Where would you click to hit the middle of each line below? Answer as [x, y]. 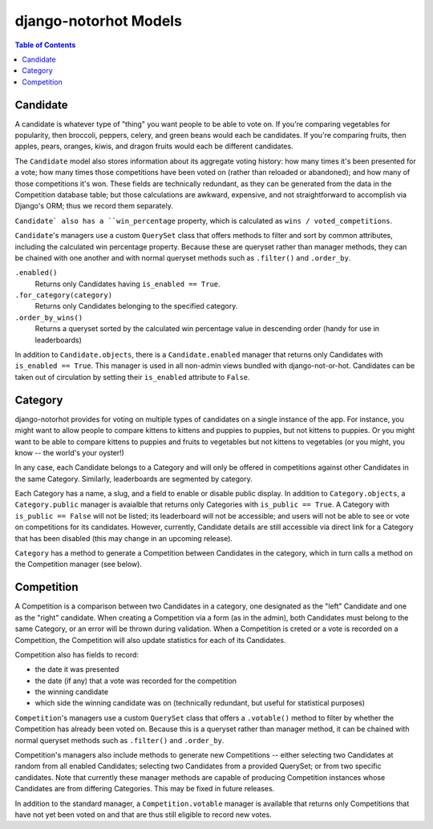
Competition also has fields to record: [77, 654]
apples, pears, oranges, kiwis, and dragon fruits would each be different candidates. [154, 146]
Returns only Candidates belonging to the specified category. [136, 306]
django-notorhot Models [98, 21]
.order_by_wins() [49, 317]
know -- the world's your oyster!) [69, 452]
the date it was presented [77, 669]
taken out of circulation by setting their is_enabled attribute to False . [132, 377]
